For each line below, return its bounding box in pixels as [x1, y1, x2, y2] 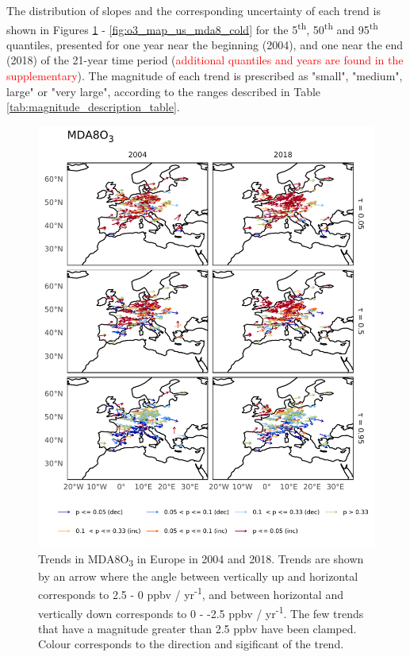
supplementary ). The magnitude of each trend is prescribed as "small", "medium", [6, 68, 403, 84]
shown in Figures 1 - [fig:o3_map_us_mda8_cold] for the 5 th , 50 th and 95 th [6, 18, 378, 37]
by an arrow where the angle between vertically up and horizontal [38, 567, 358, 584]
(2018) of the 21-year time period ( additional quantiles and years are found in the [6, 52, 404, 68]
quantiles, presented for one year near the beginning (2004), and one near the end [6, 36, 404, 52]
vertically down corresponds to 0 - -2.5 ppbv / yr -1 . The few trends [38, 602, 364, 621]
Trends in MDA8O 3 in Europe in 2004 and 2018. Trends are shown [38, 550, 364, 569]
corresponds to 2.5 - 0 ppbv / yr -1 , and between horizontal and [38, 584, 343, 602]
